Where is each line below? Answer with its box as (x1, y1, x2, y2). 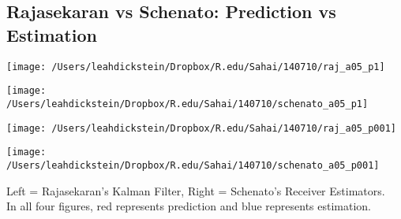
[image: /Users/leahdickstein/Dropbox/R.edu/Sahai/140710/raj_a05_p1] (6, 61, 385, 72)
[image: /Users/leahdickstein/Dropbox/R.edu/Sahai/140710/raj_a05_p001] (6, 122, 396, 134)
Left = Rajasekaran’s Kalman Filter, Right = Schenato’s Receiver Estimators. (6, 182, 385, 199)
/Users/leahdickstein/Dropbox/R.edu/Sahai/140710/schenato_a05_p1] (6, 98, 369, 109)
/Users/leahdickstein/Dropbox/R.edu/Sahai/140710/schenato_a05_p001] (6, 159, 380, 171)
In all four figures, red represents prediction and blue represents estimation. (6, 198, 372, 214)
